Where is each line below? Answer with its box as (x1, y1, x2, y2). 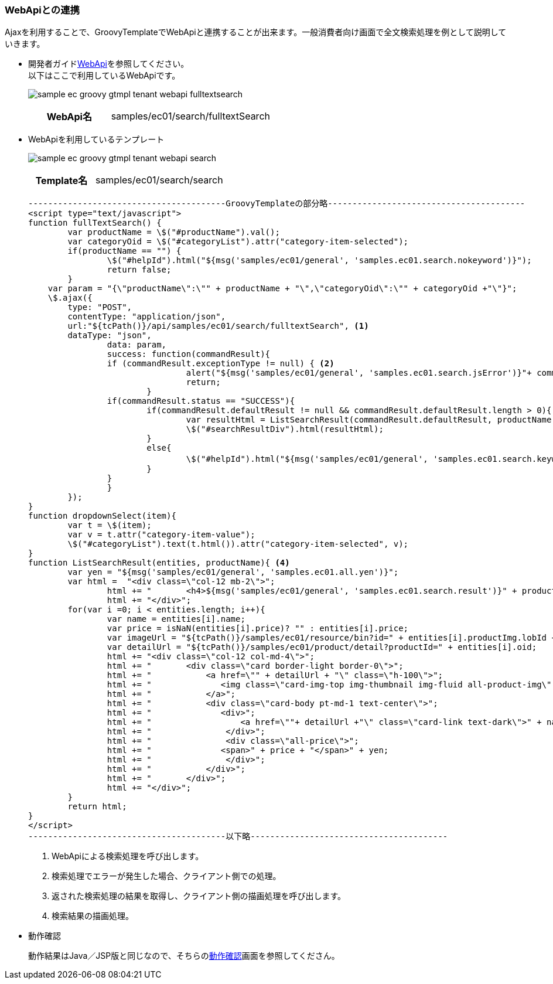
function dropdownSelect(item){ (28, 511, 176, 521)
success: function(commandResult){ (107, 349, 271, 359)
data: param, (107, 340, 167, 350)
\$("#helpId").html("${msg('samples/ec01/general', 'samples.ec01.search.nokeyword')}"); (107, 256, 532, 265)
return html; (67, 802, 127, 812)
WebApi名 (46, 111, 92, 123)
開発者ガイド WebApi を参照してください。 (28, 59, 189, 69)
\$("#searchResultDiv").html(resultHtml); (186, 424, 384, 434)
